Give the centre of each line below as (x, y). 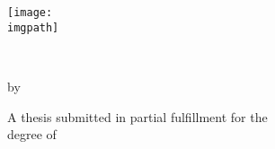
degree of (32, 134)
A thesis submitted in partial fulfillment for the (137, 116)
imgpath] (33, 27)
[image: (30, 13)
